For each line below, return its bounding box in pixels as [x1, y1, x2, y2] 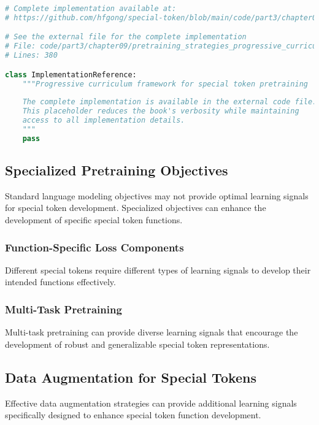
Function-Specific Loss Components [5, 239, 184, 255]
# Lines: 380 [5, 51, 58, 60]
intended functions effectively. [5, 275, 116, 288]
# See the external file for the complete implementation [5, 33, 247, 42]
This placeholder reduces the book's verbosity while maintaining [22, 107, 299, 116]
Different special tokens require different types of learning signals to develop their [5, 263, 311, 276]
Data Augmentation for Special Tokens [5, 367, 257, 386]
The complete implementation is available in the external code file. [22, 98, 317, 107]
